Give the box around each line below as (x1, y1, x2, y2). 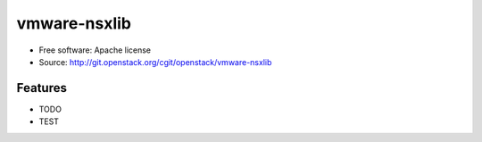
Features (16, 80, 67, 96)
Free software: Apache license (38, 45, 152, 55)
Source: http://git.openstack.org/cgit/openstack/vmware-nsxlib (38, 56, 272, 67)
